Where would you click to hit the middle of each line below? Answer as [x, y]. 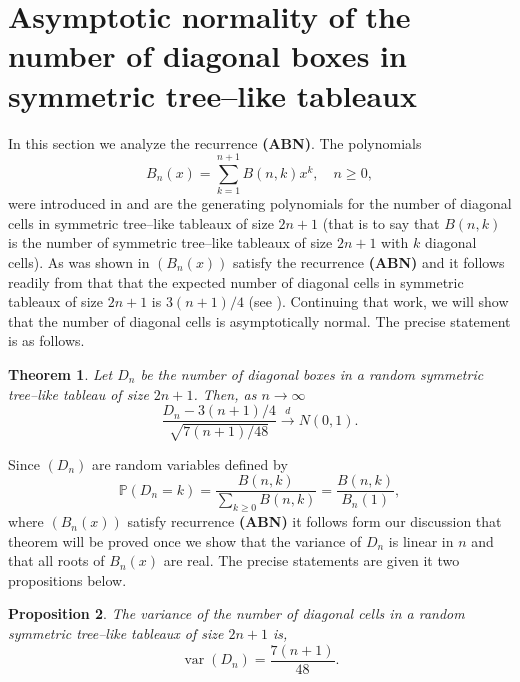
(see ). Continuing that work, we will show [378, 301]
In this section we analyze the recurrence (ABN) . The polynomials [215, 142]
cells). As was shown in [79, 262]
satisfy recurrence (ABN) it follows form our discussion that [314, 521]
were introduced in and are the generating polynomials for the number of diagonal [260, 203]
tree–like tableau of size [78, 393]
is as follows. [46, 340]
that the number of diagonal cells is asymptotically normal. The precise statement [259, 320]
